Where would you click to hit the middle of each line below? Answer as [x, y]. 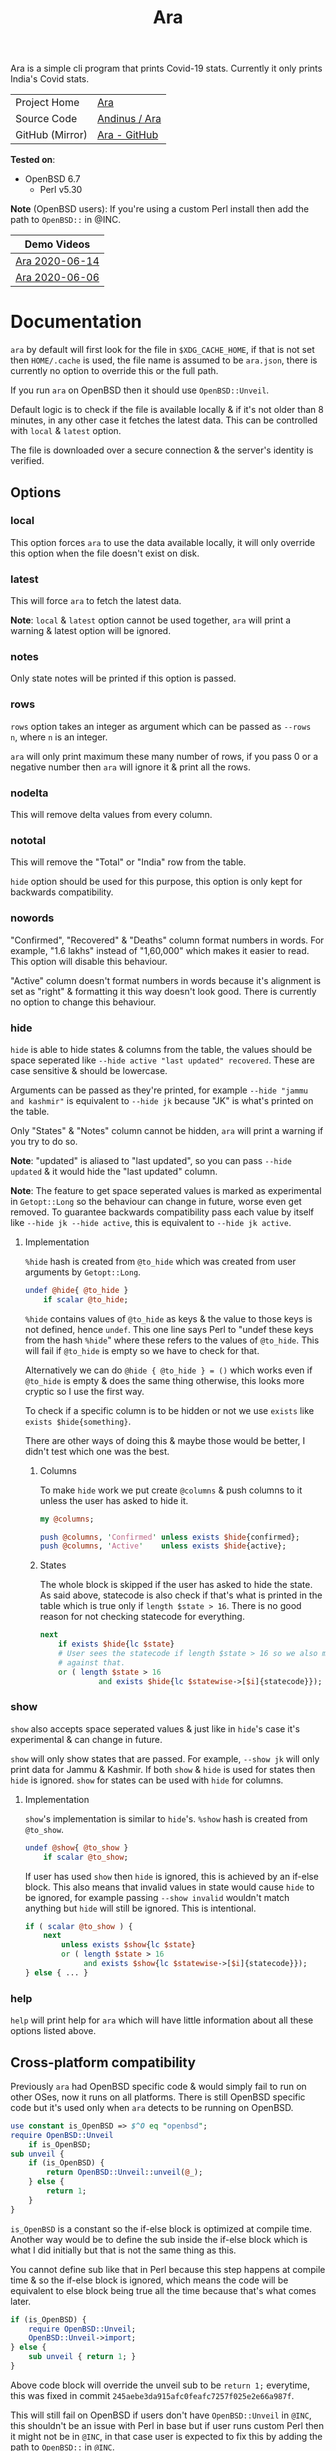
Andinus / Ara [129, 119]
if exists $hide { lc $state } [116, 1644]
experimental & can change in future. [86, 1739]
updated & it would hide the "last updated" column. [114, 1171]
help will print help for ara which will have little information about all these [162, 2020]
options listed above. [53, 2031]
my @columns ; [67, 1519]
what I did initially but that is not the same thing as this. [123, 2250]
